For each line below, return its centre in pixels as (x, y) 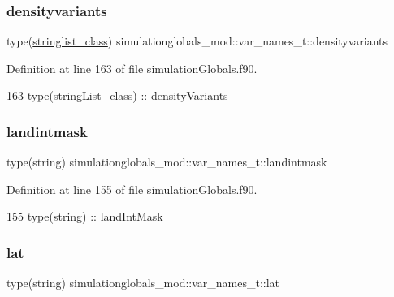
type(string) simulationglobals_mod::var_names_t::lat (143, 283)
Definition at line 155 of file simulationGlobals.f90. (132, 189)
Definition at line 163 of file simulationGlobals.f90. (132, 68)
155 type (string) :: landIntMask (85, 216)
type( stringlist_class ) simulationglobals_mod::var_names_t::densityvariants (197, 41)
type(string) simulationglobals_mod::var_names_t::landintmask (167, 162)
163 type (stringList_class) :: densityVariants (117, 95)
